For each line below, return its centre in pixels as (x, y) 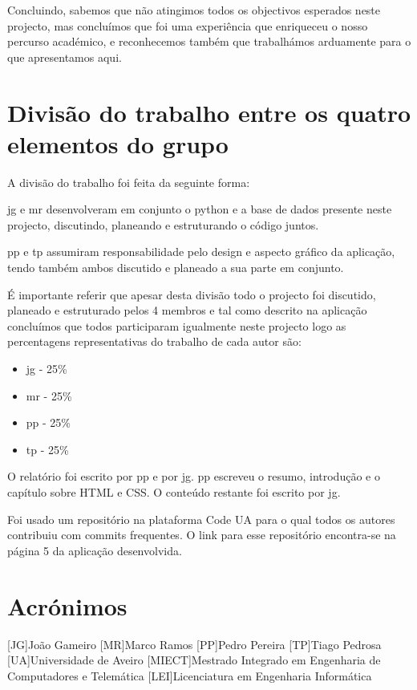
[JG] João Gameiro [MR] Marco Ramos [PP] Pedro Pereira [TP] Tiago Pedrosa (194, 644)
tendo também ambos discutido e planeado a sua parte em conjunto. (176, 268)
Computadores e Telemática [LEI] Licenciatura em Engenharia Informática (190, 675)
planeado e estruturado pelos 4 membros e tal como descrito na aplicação (187, 310)
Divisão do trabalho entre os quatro (209, 112)
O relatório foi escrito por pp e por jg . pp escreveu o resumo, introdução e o (194, 476)
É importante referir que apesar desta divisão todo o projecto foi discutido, (192, 294)
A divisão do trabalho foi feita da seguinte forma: (129, 182)
